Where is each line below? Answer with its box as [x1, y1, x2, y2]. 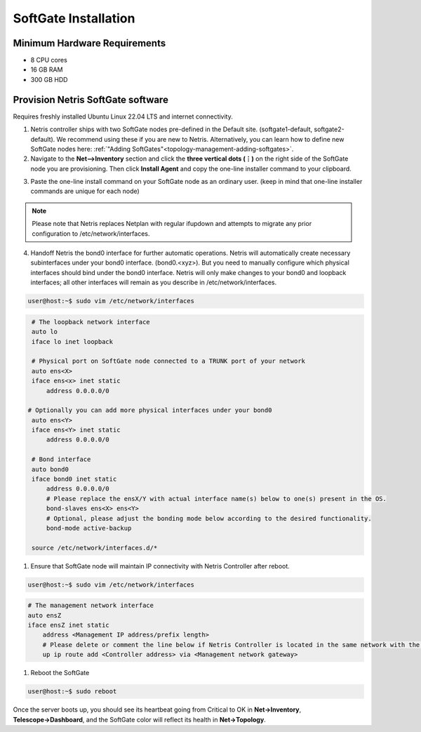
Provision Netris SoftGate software [13, 93, 168, 105]
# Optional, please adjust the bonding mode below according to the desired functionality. [46, 514, 372, 522]
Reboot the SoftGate [30, 669, 90, 677]
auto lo [32, 328, 58, 336]
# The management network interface [27, 601, 154, 610]
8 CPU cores [30, 56, 68, 65]
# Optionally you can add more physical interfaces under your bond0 [27, 406, 272, 414]
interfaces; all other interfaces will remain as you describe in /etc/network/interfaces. [30, 278, 277, 287]
